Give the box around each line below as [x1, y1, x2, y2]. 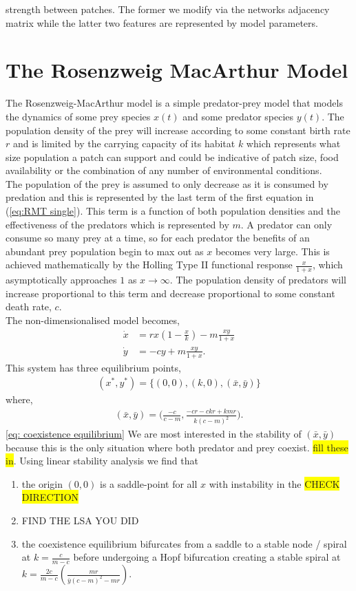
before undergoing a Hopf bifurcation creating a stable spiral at [73, 550, 341, 564]
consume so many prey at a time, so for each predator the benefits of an [6, 230, 310, 245]
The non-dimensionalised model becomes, [6, 313, 180, 327]
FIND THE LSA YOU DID [21, 513, 139, 528]
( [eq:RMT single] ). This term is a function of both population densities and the [6, 204, 341, 218]
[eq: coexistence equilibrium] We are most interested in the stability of [6, 427, 302, 441]
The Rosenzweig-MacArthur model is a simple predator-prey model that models [6, 96, 343, 110]
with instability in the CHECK [209, 476, 340, 491]
